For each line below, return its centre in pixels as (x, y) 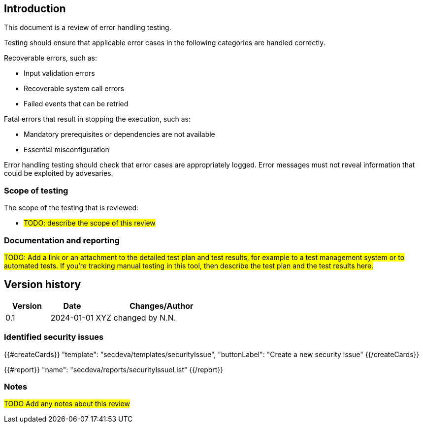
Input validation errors (59, 73)
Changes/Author (161, 306)
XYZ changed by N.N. (136, 317)
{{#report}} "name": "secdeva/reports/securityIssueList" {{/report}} (114, 369)
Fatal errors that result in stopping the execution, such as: (98, 119)
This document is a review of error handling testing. (88, 28)
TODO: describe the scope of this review (90, 223)
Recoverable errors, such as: (50, 58)
